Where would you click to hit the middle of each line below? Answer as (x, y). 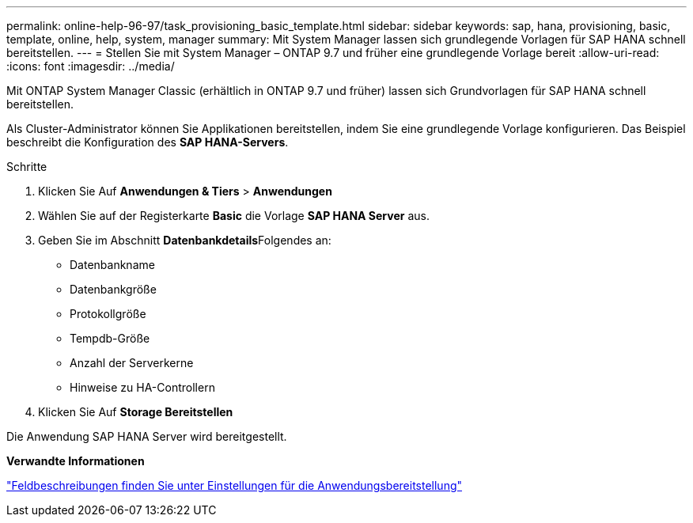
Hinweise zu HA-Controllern (142, 387)
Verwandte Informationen (76, 461)
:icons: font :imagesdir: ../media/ (91, 66)
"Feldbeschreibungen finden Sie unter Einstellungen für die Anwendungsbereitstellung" (235, 485)
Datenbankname (112, 265)
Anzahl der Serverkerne (132, 363)
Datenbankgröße (113, 289)
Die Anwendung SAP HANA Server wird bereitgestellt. (147, 436)
